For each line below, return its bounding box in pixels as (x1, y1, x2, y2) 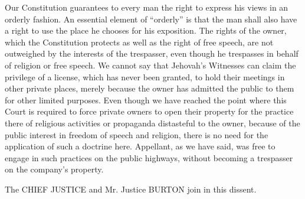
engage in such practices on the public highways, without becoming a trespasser (5, 151, 293, 164)
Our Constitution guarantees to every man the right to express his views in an (5, 1, 288, 13)
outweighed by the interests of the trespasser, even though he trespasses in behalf (5, 47, 299, 60)
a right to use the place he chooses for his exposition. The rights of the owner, (5, 24, 287, 37)
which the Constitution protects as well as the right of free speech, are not (5, 35, 274, 48)
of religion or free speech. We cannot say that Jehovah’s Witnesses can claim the (5, 58, 296, 71)
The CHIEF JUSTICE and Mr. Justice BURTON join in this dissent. (5, 182, 257, 195)
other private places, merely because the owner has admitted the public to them (5, 82, 294, 94)
